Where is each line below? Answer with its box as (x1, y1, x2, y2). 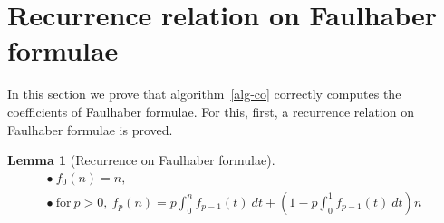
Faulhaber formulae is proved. (7, 120, 173, 139)
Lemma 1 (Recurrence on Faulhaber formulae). (7, 150, 275, 170)
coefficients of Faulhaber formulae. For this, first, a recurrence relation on (7, 102, 414, 121)
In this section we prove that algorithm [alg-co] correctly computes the (7, 84, 401, 103)
